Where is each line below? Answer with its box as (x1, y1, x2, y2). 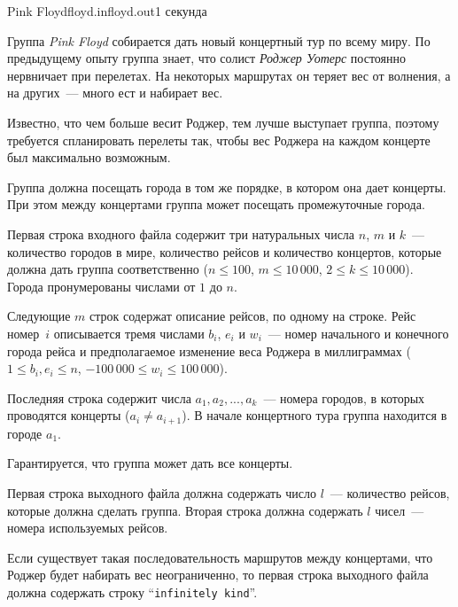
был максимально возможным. (7, 148, 171, 167)
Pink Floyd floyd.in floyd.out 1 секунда (7, 2, 207, 19)
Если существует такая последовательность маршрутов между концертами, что (7, 548, 433, 566)
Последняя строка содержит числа (7, 388, 191, 407)
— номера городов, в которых (263, 388, 425, 407)
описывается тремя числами (53, 323, 205, 342)
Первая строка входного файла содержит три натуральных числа (7, 224, 355, 243)
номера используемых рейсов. (7, 518, 168, 537)
